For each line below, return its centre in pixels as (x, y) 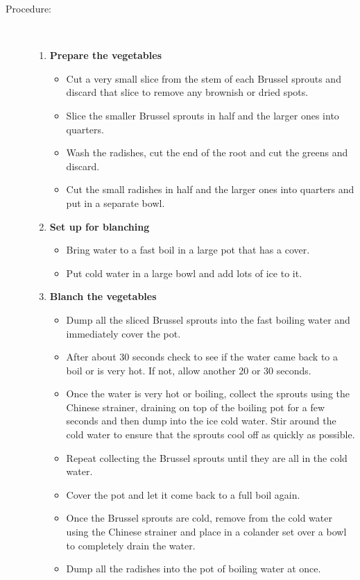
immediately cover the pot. (123, 333)
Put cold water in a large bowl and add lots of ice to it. (184, 273)
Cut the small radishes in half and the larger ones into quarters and (210, 189)
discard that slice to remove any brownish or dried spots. (187, 92)
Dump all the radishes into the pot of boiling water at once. (194, 569)
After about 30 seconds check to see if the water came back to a (202, 357)
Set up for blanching (100, 226)
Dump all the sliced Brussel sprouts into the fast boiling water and (208, 319)
